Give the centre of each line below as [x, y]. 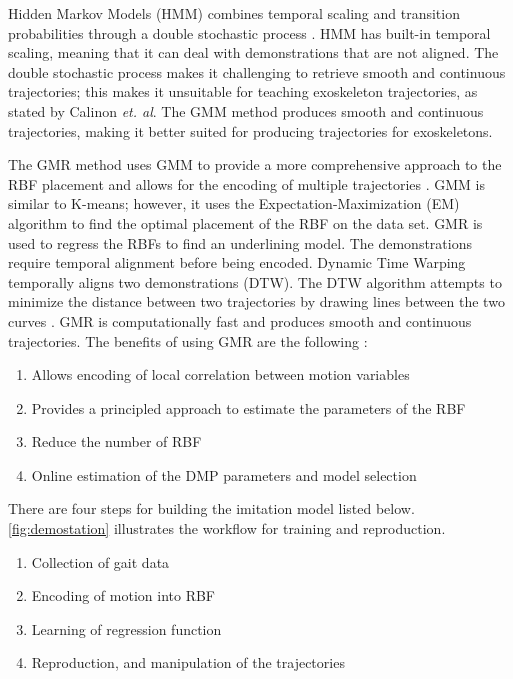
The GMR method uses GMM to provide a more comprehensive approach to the [255, 164]
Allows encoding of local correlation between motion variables [220, 374]
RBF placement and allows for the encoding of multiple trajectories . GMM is [247, 183]
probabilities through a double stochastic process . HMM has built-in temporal [249, 32]
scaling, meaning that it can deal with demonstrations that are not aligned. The [253, 52]
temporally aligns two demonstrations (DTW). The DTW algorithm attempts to [255, 281]
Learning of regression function [126, 628]
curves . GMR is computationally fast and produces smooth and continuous [240, 320]
